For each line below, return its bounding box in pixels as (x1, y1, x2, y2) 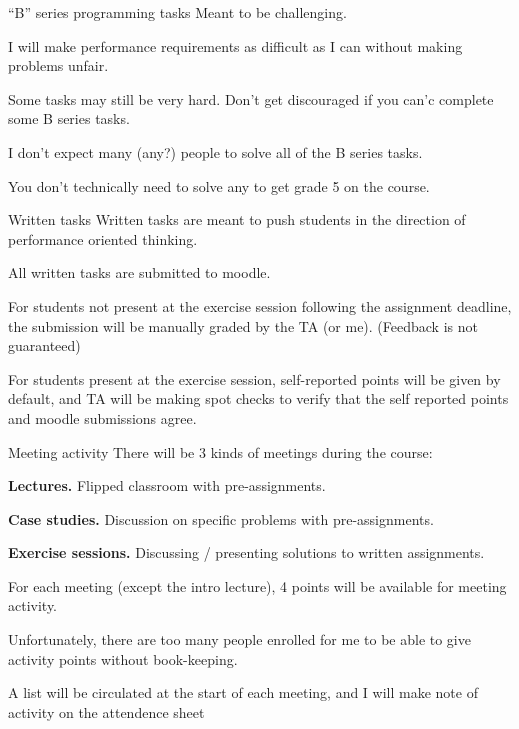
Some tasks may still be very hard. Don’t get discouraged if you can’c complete (8, 88, 494, 109)
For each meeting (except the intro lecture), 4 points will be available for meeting (8, 575, 507, 596)
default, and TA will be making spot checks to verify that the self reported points (8, 388, 509, 409)
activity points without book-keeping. (8, 648, 238, 669)
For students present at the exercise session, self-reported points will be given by (8, 368, 501, 389)
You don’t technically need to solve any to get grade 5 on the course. (8, 175, 430, 196)
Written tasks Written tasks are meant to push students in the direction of (8, 209, 466, 230)
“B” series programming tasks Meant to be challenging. (8, 2, 347, 22)
